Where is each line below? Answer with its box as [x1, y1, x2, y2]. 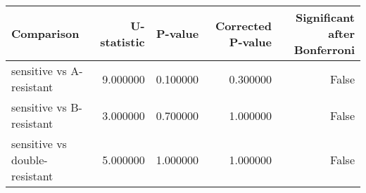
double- [11, 152, 48, 168]
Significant [295, 9, 355, 25]
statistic [100, 33, 145, 50]
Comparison [11, 25, 80, 41]
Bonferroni [294, 41, 355, 58]
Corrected [215, 17, 272, 34]
